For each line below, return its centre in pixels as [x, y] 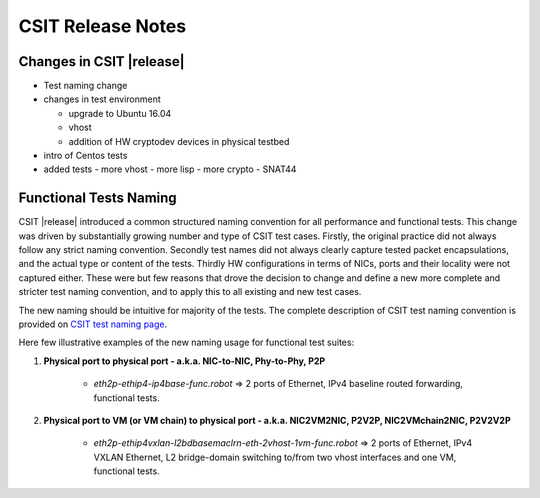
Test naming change [85, 86]
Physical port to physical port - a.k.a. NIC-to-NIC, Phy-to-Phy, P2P [184, 361]
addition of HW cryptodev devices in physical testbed [179, 141]
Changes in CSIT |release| [101, 61]
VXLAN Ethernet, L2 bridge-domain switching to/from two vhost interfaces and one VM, [275, 457]
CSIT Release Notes [102, 26]
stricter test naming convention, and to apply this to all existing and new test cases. [190, 292]
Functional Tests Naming [97, 198]
